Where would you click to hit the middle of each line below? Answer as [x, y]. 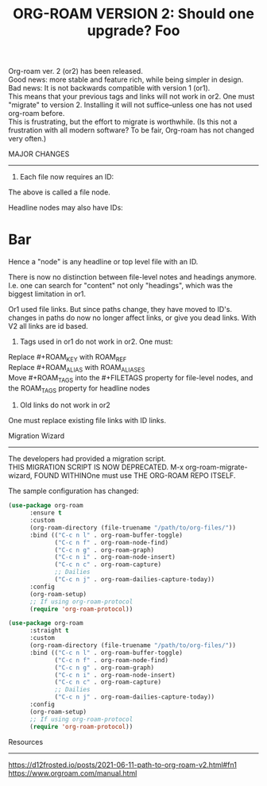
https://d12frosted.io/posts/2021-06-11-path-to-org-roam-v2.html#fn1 [122, 765]
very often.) [27, 139]
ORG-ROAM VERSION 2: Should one [133, 14]
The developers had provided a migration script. [87, 459]
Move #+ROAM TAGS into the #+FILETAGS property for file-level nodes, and [131, 378]
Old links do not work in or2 [65, 405]
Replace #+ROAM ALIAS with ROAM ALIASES [77, 368]
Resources [26, 742]
